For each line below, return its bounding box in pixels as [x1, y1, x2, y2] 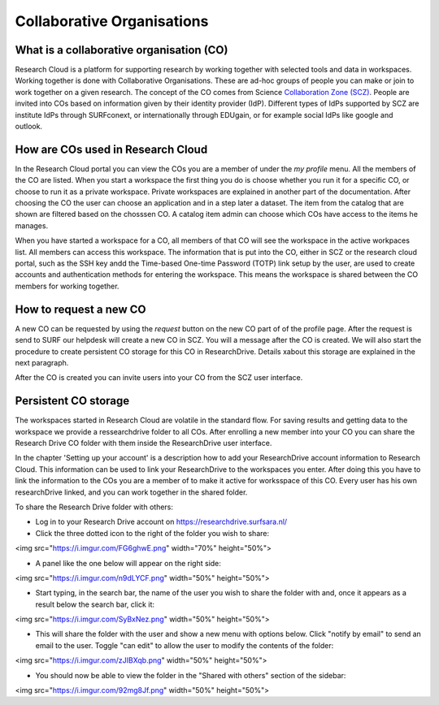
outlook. [15, 122, 43, 132]
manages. [15, 220, 49, 231]
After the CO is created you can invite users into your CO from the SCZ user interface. [15, 373, 303, 383]
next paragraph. [15, 357, 69, 367]
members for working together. [15, 281, 120, 291]
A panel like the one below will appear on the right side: [35, 558, 221, 568]
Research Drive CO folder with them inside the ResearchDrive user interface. [15, 438, 272, 448]
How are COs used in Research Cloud [15, 142, 208, 156]
